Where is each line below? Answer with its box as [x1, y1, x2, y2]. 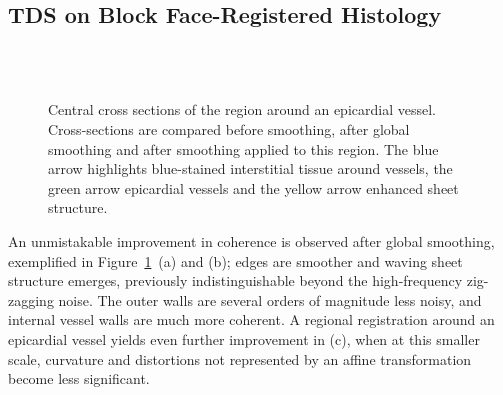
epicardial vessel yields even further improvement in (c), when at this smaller [8, 328, 480, 349]
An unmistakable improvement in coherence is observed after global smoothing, [8, 230, 495, 251]
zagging [8, 289, 54, 310]
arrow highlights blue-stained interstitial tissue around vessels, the [48, 158, 453, 179]
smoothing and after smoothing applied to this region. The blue [48, 138, 439, 159]
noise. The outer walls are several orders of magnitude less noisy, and [58, 289, 482, 310]
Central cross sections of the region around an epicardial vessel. [48, 99, 436, 120]
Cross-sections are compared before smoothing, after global [48, 118, 410, 139]
